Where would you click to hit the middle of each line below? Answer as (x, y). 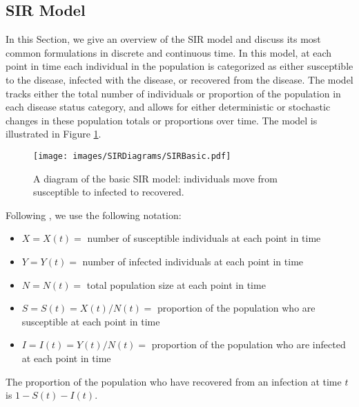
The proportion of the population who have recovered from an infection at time (174, 381)
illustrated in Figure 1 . (54, 134)
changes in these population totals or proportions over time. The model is (162, 120)
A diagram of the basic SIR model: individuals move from (155, 178)
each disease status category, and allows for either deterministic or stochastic (168, 107)
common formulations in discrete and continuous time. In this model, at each (169, 52)
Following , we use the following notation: (94, 215)
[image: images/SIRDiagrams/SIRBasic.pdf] (132, 156)
